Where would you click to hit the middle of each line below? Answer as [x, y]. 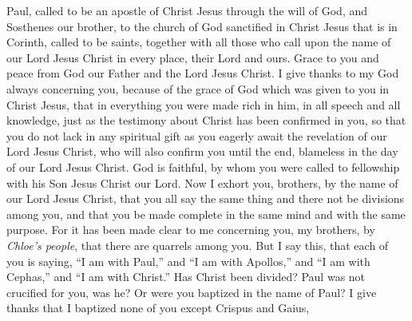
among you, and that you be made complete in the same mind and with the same [206, 214]
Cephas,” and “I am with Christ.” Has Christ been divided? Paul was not [186, 277]
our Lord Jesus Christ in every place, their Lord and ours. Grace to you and [193, 57]
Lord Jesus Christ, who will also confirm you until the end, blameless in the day [202, 151]
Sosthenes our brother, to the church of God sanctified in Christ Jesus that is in [202, 26]
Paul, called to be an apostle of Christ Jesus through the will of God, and [187, 10]
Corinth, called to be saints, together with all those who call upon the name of [199, 42]
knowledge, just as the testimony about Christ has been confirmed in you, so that [206, 120]
